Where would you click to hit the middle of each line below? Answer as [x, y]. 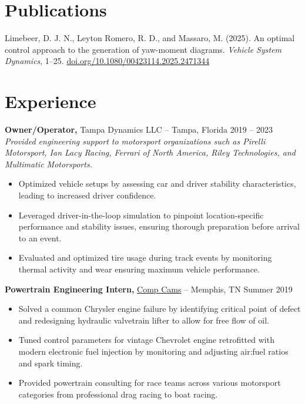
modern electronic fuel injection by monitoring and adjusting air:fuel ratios [153, 351]
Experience [51, 101]
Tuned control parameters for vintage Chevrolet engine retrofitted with [146, 340]
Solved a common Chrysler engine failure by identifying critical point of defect [160, 309]
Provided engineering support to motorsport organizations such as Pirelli [135, 141]
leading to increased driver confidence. [87, 195]
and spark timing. [51, 363]
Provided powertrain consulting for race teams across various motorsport [150, 383]
